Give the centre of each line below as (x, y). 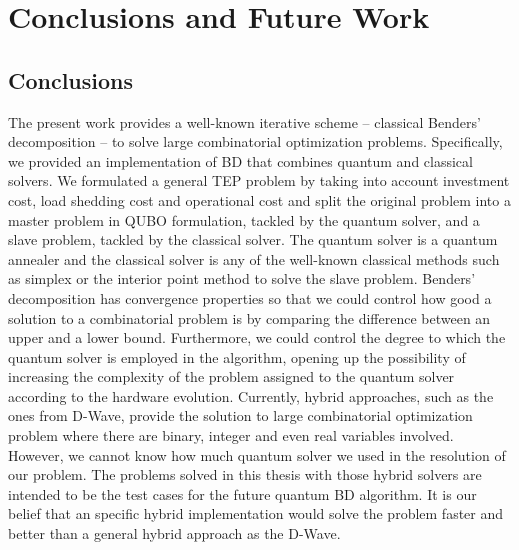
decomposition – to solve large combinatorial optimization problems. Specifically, (255, 141)
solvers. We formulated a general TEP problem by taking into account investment (259, 180)
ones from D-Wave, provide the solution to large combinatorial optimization (240, 415)
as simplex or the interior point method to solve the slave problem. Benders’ (242, 278)
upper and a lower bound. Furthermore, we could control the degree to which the (257, 337)
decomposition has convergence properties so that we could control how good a (250, 297)
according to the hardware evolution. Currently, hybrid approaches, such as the (251, 395)
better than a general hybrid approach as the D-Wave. (174, 533)
